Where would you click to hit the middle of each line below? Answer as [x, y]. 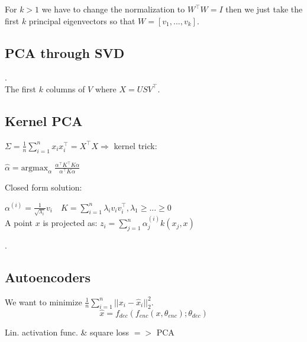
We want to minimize [43, 301]
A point [19, 223]
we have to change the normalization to [113, 9]
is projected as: [70, 223]
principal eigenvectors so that [82, 20]
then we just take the [264, 9]
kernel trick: [135, 145]
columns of [65, 88]
